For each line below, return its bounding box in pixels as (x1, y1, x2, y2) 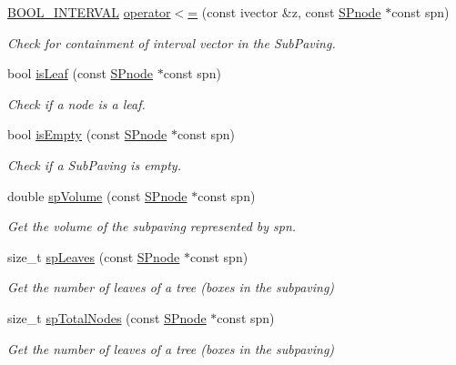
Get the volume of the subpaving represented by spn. (7, 217, 297, 236)
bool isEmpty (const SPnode (7, 125, 167, 144)
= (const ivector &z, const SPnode (187, 3, 381, 21)
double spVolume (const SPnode (7, 186, 187, 205)
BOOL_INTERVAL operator (7, 3, 171, 21)
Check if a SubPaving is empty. (7, 155, 181, 174)
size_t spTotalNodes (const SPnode (7, 308, 207, 327)
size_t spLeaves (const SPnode (7, 247, 180, 266)
